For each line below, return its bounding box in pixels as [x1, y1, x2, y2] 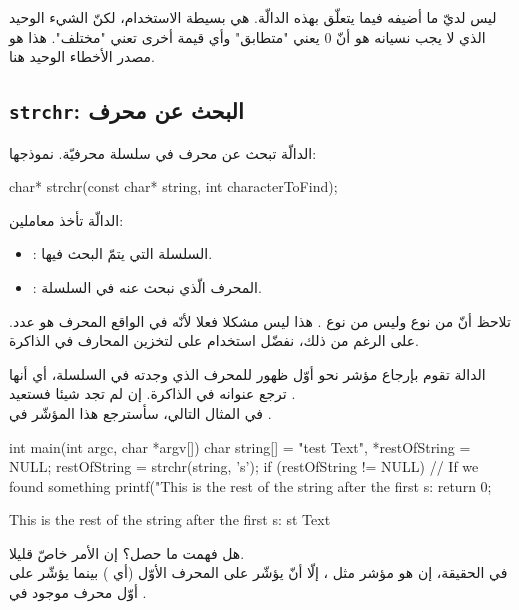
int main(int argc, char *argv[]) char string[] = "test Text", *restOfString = [9, 436, 471, 457]
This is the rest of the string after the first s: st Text [9, 509, 331, 530]
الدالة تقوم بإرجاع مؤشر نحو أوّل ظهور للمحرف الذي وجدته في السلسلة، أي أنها [9, 363, 486, 384]
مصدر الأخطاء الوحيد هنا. [9, 46, 155, 67]
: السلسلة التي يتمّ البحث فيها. [32, 243, 213, 264]
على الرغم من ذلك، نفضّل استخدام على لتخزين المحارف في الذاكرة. [9, 330, 419, 351]
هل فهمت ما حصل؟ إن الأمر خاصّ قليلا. [9, 542, 245, 563]
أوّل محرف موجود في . [9, 582, 147, 603]
